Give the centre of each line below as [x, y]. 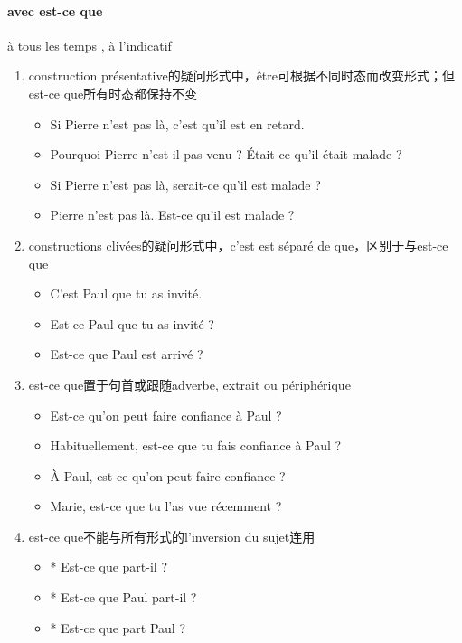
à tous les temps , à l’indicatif [90, 45]
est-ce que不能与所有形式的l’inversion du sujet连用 [172, 536]
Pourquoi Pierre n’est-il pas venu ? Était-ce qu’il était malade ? [226, 154]
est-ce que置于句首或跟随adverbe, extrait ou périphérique [189, 384]
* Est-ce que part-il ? [108, 567]
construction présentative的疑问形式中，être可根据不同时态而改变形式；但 [242, 76]
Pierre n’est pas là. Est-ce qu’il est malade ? [172, 215]
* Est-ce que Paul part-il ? [123, 597]
